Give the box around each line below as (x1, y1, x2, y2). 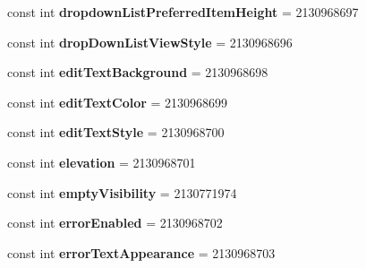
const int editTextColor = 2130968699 (7, 92, 228, 111)
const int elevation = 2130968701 (7, 152, 196, 171)
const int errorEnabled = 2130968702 (7, 213, 223, 232)
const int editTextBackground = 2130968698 (7, 63, 268, 82)
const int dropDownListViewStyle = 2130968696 (7, 32, 293, 51)
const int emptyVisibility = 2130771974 (7, 183, 237, 202)
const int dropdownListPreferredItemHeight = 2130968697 (7, 3, 359, 21)
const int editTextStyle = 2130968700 (7, 123, 225, 142)
